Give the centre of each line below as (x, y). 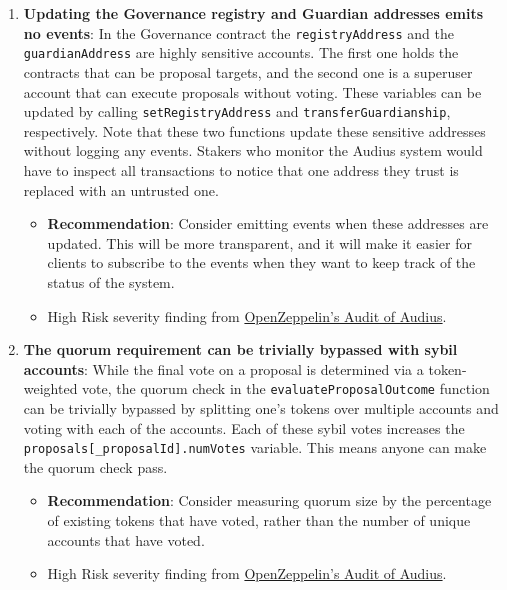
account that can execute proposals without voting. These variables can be (252, 91)
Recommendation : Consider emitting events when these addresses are (268, 223)
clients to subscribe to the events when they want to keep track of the (261, 262)
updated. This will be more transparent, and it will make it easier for (259, 242)
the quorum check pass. (95, 466)
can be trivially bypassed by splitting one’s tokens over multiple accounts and (261, 407)
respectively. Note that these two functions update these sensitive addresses (254, 130)
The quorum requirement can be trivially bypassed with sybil (240, 349)
